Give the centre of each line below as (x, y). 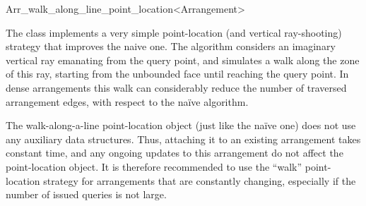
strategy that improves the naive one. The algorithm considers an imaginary (171, 46)
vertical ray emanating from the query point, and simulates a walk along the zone (183, 60)
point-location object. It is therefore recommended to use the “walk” (154, 166)
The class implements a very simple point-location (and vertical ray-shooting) (174, 32)
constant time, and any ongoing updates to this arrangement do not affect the (175, 153)
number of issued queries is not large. (86, 194)
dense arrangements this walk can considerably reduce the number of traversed (176, 87)
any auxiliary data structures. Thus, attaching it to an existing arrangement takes (183, 139)
